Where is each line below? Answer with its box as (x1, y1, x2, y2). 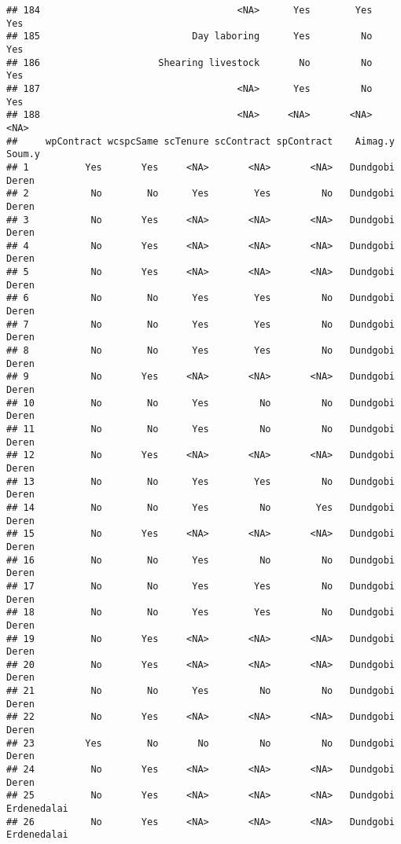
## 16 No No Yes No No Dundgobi (6, 554, 395, 566)
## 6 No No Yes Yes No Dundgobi (6, 292, 395, 304)
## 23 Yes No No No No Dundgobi (6, 737, 395, 749)
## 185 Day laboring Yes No (6, 31, 373, 42)
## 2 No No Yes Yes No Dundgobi (6, 188, 395, 200)
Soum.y (6, 149, 40, 160)
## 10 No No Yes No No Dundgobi (6, 397, 395, 409)
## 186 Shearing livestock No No (6, 57, 373, 68)
